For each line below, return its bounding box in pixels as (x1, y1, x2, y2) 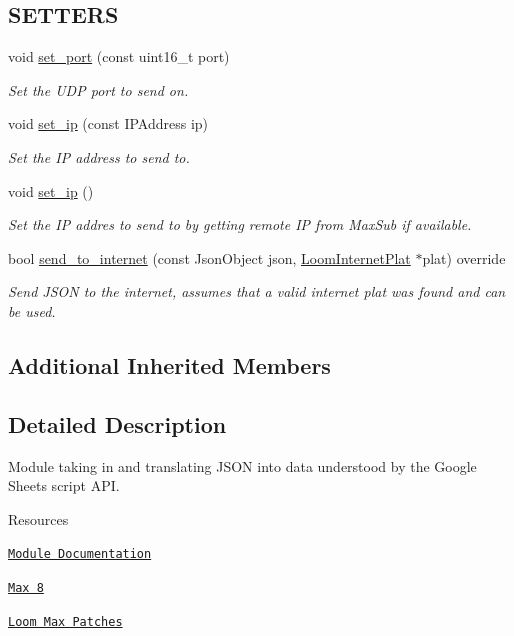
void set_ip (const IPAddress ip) (8, 113, 209, 134)
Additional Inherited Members (8, 349, 331, 380)
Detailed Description (8, 408, 227, 439)
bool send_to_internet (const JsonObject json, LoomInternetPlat (8, 247, 411, 268)
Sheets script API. (8, 475, 120, 496)
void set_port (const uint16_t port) (8, 46, 230, 67)
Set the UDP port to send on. (8, 79, 189, 100)
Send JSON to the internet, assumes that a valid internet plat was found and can (8, 281, 506, 302)
